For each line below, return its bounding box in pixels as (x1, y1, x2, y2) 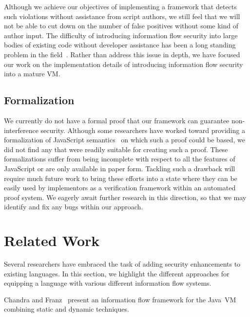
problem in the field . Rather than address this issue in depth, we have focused (4, 49, 240, 59)
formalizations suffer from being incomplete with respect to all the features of (4, 154, 235, 164)
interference (4, 125, 38, 135)
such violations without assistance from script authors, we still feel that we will (4, 11, 240, 21)
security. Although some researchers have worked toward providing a (40, 125, 245, 135)
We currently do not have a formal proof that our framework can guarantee (4, 115, 230, 125)
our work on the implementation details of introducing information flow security (4, 59, 243, 69)
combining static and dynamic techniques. (4, 304, 129, 314)
